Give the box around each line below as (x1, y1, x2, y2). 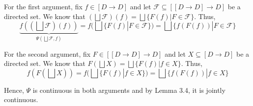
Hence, (4, 85, 24, 95)
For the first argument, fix (4, 1, 83, 11)
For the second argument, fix (4, 48, 91, 59)
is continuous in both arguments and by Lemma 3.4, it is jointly (32, 85, 225, 95)
